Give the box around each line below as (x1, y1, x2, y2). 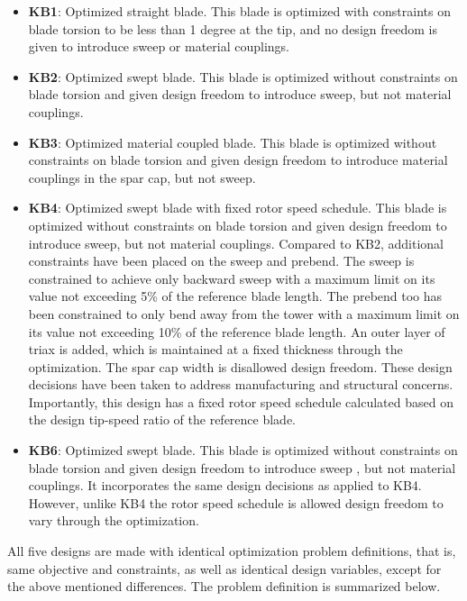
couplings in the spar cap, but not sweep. (28, 168, 256, 187)
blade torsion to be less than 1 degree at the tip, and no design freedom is (28, 19, 437, 38)
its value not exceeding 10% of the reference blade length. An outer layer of (28, 322, 445, 341)
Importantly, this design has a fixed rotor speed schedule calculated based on (28, 392, 453, 411)
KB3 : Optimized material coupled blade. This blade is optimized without (28, 132, 437, 151)
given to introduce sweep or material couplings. (28, 37, 290, 56)
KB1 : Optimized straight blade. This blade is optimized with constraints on (28, 2, 451, 20)
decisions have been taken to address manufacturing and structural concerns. (28, 375, 453, 394)
